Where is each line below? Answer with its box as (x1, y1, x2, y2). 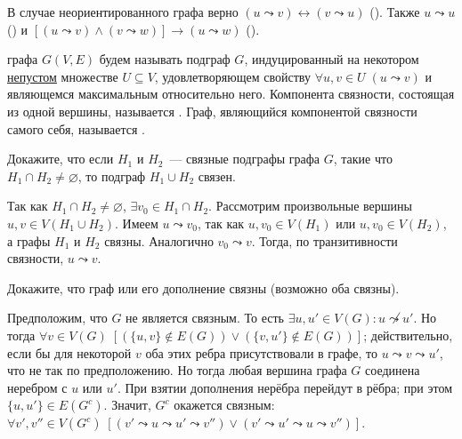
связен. (198, 166, 236, 185)
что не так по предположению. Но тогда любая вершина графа (7, 361, 347, 379)
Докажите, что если (7, 149, 114, 168)
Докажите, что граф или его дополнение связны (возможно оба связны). (7, 278, 400, 297)
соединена (365, 361, 420, 379)
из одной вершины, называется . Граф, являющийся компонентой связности (7, 101, 417, 120)
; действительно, (363, 325, 453, 344)
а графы (7, 231, 51, 250)
